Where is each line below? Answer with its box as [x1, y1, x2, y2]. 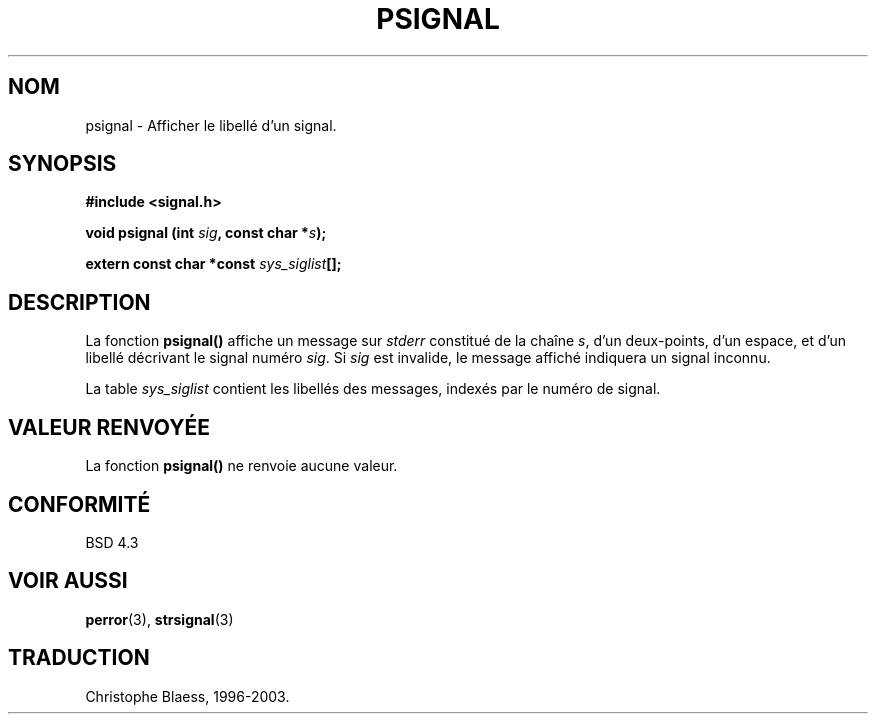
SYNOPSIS [8, 151, 117, 177]
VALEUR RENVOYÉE [8, 414, 210, 440]
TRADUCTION [8, 645, 150, 671]
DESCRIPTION [8, 289, 151, 315]
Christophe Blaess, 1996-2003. [85, 687, 290, 705]
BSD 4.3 [85, 533, 139, 551]
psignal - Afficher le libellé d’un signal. [85, 116, 337, 134]
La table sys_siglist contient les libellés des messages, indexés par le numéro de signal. [85, 380, 661, 398]
